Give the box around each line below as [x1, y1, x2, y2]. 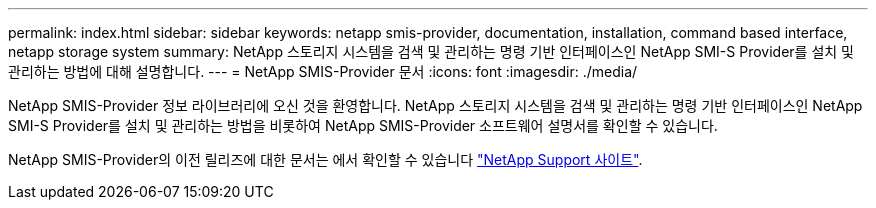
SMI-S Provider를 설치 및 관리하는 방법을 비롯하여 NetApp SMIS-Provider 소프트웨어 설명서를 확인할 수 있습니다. [8, 117, 718, 134]
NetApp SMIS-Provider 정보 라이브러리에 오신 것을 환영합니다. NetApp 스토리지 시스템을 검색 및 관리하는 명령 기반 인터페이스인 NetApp [8, 97, 863, 114]
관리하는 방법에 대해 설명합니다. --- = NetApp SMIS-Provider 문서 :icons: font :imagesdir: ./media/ [8, 63, 638, 80]
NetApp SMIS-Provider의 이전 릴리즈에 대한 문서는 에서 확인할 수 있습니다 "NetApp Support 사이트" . [8, 151, 643, 168]
